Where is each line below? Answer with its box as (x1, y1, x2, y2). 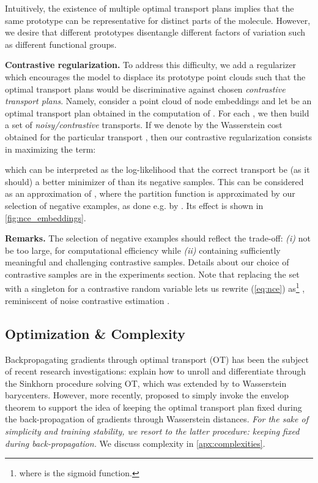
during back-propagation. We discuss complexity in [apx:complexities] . (5, 436, 265, 449)
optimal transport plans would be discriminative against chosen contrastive (5, 82, 286, 95)
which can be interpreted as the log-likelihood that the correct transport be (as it (5, 163, 310, 176)
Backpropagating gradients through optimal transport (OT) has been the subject (5, 352, 309, 365)
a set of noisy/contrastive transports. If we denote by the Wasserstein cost (5, 118, 283, 131)
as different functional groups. (5, 37, 117, 50)
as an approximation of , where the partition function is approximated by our (5, 187, 295, 200)
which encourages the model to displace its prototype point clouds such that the (5, 70, 306, 83)
